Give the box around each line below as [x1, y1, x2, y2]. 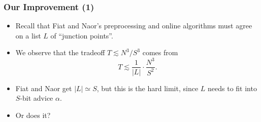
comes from [142, 47, 178, 58]
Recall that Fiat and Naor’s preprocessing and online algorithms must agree [15, 20, 252, 31]
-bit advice [20, 93, 53, 103]
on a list [15, 30, 41, 40]
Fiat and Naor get [15, 83, 72, 93]
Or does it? [15, 109, 51, 120]
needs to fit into [208, 83, 257, 93]
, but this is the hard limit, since [96, 83, 199, 93]
